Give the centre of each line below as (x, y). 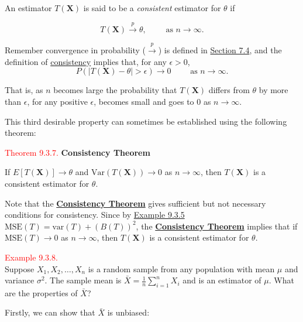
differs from (229, 90)
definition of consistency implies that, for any (86, 61)
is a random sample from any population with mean (181, 268)
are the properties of (41, 292)
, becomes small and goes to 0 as (152, 101)
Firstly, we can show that (50, 312)
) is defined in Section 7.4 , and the (220, 50)
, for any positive (57, 101)
